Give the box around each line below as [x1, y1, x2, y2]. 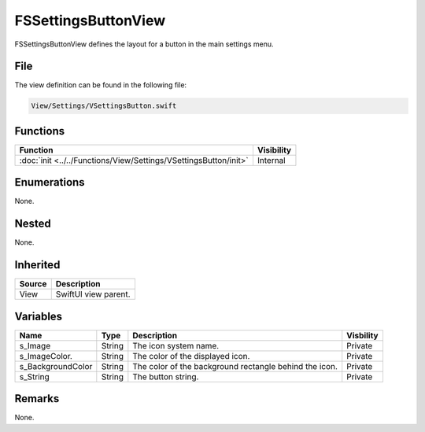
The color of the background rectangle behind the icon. [132, 360, 338, 371]
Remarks [14, 392, 60, 405]
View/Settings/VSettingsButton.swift [31, 102, 177, 110]
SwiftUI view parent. [55, 289, 131, 300]
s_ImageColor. [19, 350, 72, 361]
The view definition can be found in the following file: [14, 80, 187, 90]
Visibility [257, 144, 291, 155]
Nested [14, 217, 51, 231]
